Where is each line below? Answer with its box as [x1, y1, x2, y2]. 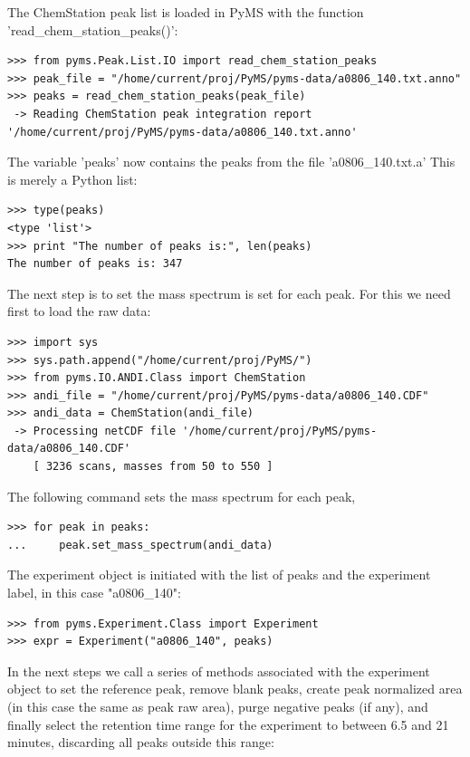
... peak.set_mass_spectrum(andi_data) [7, 538, 273, 551]
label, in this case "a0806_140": [7, 583, 181, 602]
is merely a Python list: [7, 169, 138, 188]
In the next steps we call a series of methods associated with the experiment [7, 661, 430, 680]
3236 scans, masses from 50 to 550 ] [45, 460, 273, 474]
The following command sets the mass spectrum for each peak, [7, 486, 356, 505]
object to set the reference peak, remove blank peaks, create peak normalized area [7, 679, 463, 698]
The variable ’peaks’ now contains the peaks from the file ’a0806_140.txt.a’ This [7, 152, 456, 171]
